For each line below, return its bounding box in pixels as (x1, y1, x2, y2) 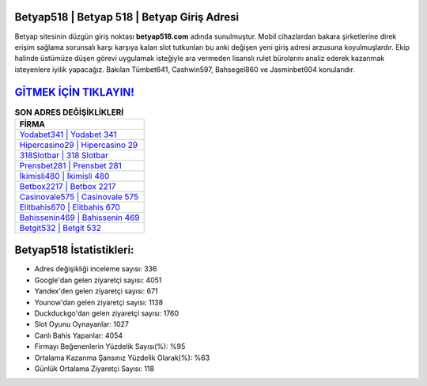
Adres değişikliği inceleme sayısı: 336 (34, 264, 157, 274)
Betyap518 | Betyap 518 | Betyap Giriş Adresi (14, 10, 240, 24)
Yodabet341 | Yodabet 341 (19, 129, 118, 140)
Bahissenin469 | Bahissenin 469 (19, 212, 140, 223)
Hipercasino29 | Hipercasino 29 (19, 139, 138, 150)
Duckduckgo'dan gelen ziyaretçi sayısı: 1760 (34, 308, 179, 318)
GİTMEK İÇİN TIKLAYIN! (14, 85, 134, 99)
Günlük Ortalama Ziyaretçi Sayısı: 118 (34, 364, 154, 373)
